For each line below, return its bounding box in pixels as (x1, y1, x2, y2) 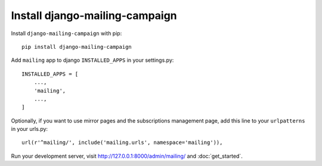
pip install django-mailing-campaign (21, 43, 132, 50)
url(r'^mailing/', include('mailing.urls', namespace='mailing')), (21, 139, 223, 146)
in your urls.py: (11, 126, 48, 133)
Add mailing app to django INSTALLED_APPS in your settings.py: (11, 57, 174, 64)
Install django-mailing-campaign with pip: (11, 30, 122, 37)
